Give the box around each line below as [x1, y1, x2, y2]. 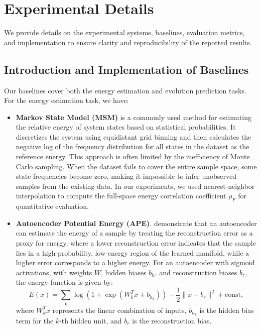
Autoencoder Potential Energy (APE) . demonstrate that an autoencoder [16, 217, 257, 228]
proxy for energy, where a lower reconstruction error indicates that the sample [16, 238, 256, 248]
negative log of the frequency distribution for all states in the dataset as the [16, 141, 249, 152]
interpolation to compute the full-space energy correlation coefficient [16, 190, 226, 201]
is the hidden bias [199, 304, 254, 315]
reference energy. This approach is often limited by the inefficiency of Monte [16, 151, 250, 162]
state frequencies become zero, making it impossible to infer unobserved [16, 171, 236, 181]
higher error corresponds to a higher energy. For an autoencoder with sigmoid [16, 257, 255, 268]
